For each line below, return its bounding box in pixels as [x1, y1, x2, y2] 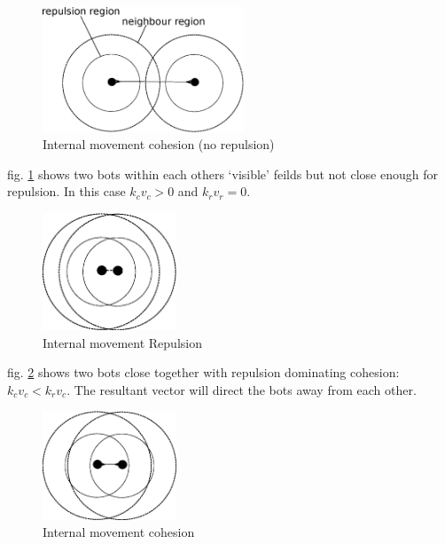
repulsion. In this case [7, 182, 126, 201]
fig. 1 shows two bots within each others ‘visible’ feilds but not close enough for [7, 164, 438, 183]
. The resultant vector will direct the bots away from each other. [66, 380, 417, 398]
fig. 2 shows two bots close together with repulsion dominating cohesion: [7, 363, 400, 382]
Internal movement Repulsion [43, 333, 202, 351]
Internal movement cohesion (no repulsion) [43, 135, 275, 154]
